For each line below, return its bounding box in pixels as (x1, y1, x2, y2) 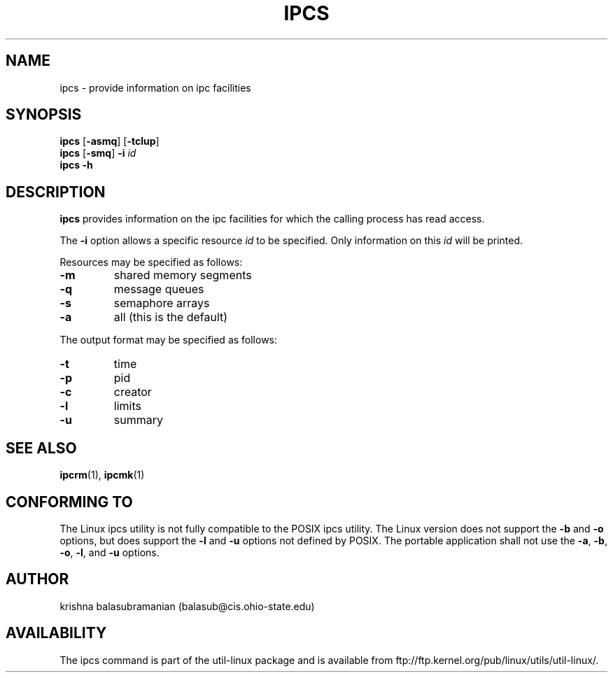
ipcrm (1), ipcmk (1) (59, 469, 145, 481)
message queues (113, 282, 204, 297)
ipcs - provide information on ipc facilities (59, 81, 251, 94)
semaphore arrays (113, 296, 210, 311)
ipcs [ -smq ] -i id (59, 147, 136, 160)
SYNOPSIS (6, 106, 82, 124)
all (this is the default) (113, 310, 228, 325)
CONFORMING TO (6, 493, 133, 511)
